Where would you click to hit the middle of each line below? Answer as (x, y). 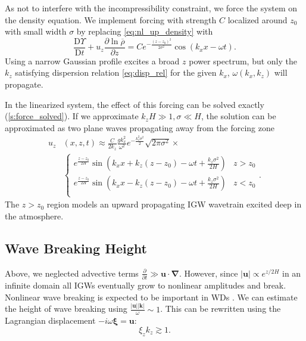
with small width (36, 31)
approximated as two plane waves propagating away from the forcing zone (140, 127)
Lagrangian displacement (50, 320)
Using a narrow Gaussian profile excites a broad (92, 61)
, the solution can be (238, 116)
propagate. (24, 84)
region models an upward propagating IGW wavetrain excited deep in (174, 204)
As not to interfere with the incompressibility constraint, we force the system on (151, 8)
